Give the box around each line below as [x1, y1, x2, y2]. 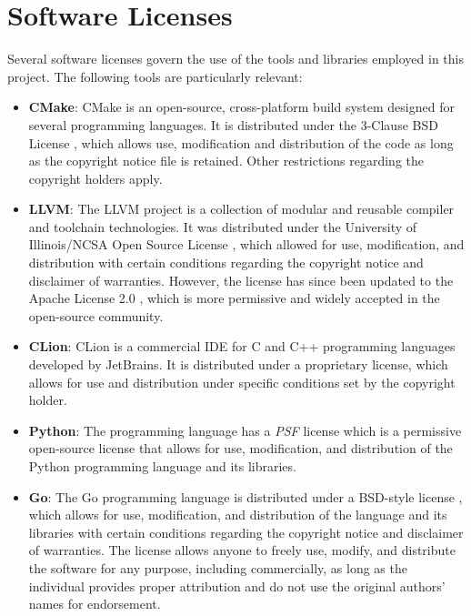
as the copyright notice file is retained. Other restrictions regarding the [28, 151, 424, 170]
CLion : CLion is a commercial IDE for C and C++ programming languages [28, 337, 456, 356]
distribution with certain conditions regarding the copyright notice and [28, 253, 424, 272]
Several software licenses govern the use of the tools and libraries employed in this [7, 49, 464, 68]
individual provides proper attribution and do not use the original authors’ [28, 576, 446, 595]
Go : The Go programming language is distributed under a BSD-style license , [28, 487, 463, 506]
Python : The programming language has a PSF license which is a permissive [28, 420, 462, 439]
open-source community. [28, 306, 164, 325]
